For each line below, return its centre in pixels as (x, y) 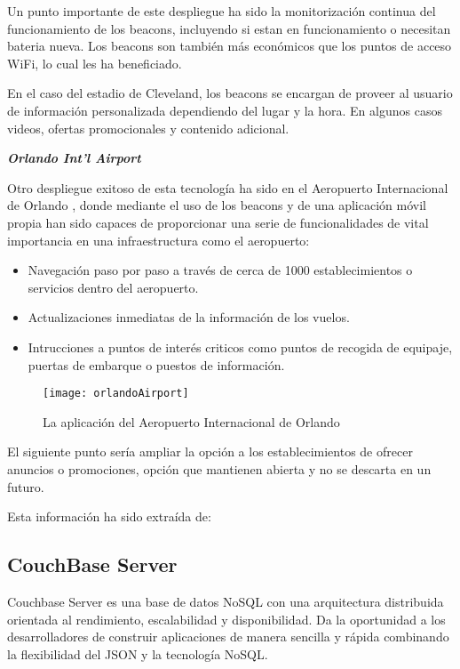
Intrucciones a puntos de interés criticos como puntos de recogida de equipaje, (240, 347)
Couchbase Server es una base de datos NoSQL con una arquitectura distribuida (226, 601)
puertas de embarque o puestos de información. (156, 364)
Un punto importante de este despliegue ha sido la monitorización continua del (222, 11)
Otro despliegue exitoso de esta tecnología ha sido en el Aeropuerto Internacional (228, 187)
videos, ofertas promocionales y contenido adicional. (148, 128)
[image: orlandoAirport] (116, 394)
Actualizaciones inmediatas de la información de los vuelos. (189, 317)
